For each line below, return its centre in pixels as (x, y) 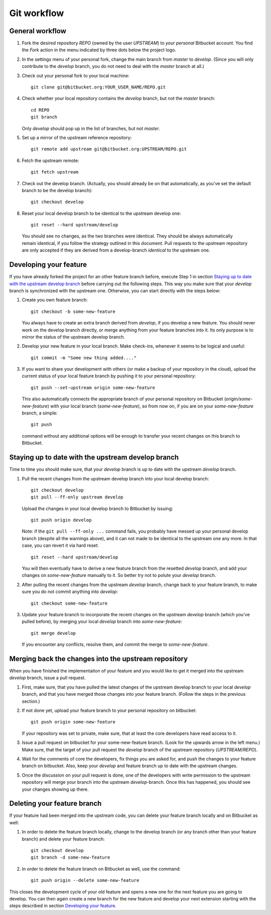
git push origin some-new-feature (73, 722)
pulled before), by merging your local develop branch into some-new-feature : (102, 622)
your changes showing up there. (55, 789)
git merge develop (53, 633)
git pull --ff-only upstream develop (77, 497)
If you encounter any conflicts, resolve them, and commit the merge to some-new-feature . (115, 644)
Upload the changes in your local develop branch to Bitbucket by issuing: (97, 509)
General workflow (38, 31)
